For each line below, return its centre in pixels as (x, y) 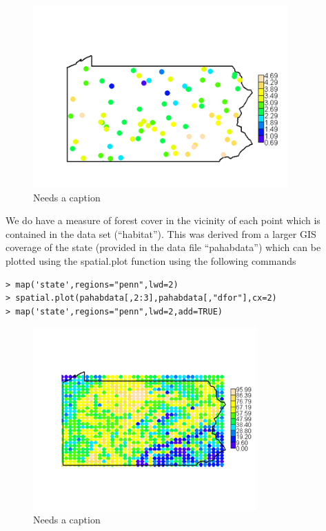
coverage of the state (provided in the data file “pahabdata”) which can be (163, 247)
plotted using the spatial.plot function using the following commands (151, 260)
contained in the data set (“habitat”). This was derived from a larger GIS (161, 233)
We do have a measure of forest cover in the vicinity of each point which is (163, 220)
